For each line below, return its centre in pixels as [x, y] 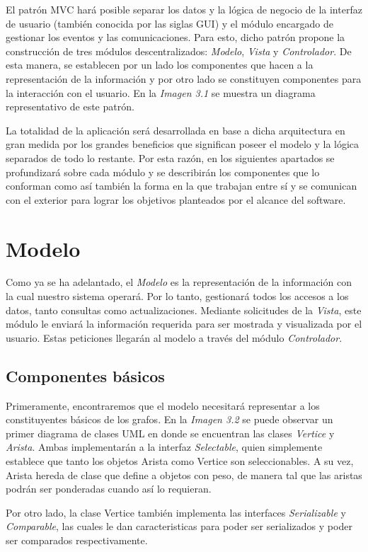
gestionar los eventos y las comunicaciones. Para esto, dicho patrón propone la [176, 37]
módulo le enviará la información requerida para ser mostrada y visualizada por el [184, 324]
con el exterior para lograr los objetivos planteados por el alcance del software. [176, 199]
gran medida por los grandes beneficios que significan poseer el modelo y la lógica [183, 144]
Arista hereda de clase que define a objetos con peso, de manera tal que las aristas [184, 475]
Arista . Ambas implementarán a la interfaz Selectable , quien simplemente [164, 447]
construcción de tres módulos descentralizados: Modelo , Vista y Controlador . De [179, 51]
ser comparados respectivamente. [77, 540]
